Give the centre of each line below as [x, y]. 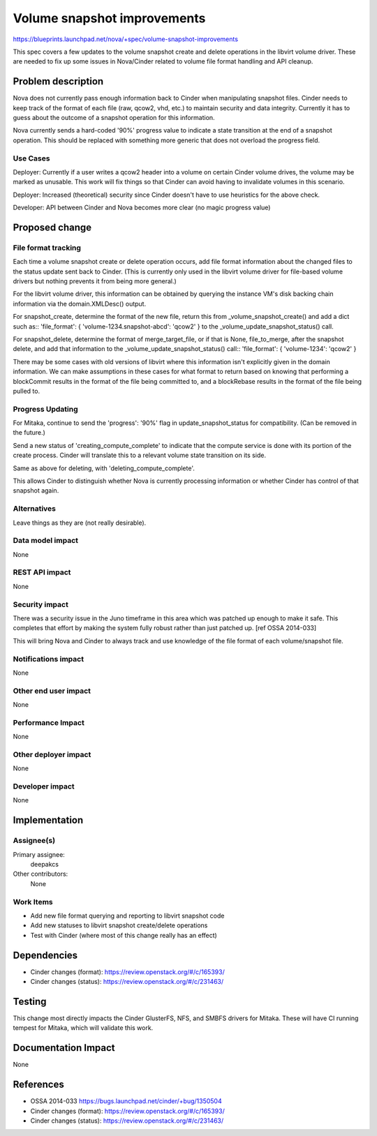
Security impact [41, 604]
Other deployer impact [52, 754]
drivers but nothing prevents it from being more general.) [95, 281]
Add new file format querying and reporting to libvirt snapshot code [127, 915]
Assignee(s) [34, 841]
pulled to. [27, 391]
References [38, 1085]
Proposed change [52, 227]
